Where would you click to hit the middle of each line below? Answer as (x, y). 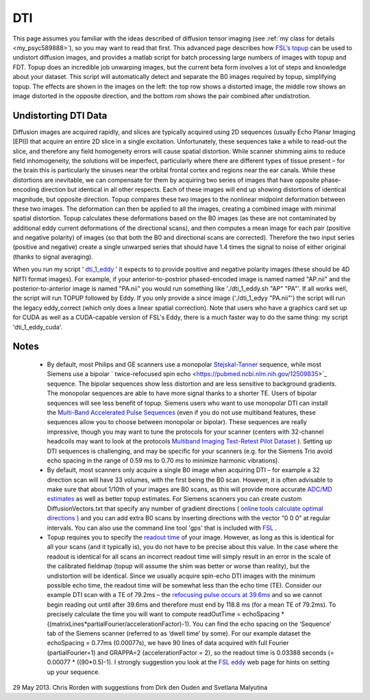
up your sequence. (74, 672)
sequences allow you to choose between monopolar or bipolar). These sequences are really (177, 422)
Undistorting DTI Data (60, 116)
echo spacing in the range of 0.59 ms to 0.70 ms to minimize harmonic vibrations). (163, 460)
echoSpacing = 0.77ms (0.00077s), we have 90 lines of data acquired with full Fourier (168, 643)
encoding (26, 189)
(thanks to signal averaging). (53, 257)
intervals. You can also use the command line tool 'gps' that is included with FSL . (162, 528)
